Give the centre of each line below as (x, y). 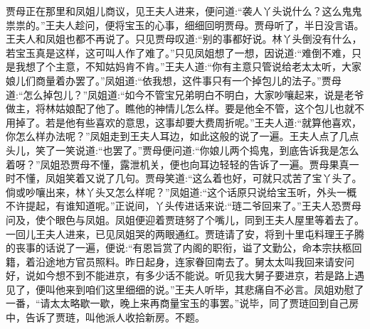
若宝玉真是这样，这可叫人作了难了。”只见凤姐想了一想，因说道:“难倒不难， (179, 52)
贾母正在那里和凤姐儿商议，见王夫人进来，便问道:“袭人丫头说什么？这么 (174, 11)
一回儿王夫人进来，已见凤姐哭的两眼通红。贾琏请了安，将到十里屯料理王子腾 (185, 233)
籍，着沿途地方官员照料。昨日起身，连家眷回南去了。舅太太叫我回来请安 (175, 261)
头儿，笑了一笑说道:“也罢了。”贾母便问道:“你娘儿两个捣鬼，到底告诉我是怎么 (183, 150)
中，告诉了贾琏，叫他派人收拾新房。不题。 (105, 317)
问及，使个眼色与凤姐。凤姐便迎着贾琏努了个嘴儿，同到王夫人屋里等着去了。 (185, 219)
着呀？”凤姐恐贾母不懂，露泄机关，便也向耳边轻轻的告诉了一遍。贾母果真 (178, 164)
